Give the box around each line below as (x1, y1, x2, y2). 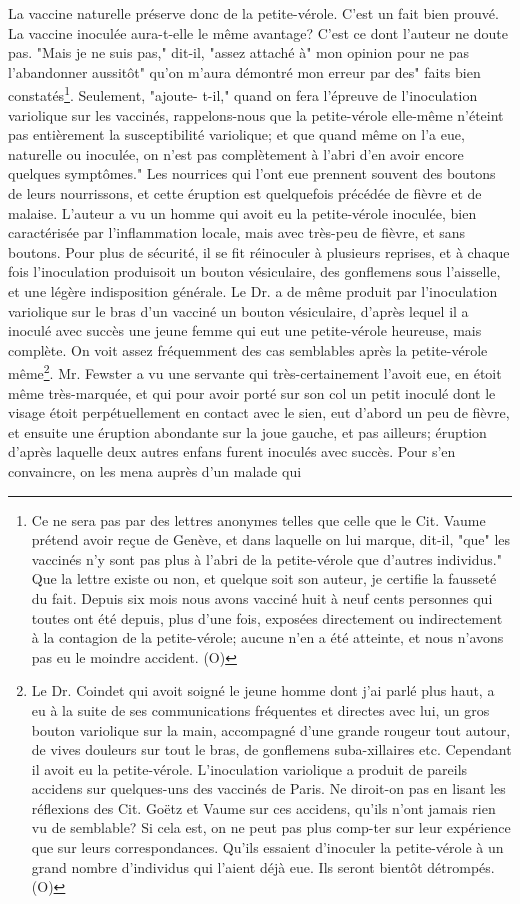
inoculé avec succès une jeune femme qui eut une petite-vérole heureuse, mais (8, 320, 482, 341)
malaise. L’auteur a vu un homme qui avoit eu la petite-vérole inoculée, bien (8, 202, 477, 223)
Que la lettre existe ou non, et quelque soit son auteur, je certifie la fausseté (31, 568, 497, 589)
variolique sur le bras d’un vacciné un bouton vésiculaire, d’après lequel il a (8, 300, 469, 321)
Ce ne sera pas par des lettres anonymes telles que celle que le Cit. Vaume (31, 509, 486, 530)
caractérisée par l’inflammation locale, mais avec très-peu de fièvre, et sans (8, 222, 466, 243)
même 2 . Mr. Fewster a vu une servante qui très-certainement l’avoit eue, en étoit (8, 360, 502, 383)
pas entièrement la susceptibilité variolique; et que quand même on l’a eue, (8, 124, 465, 145)
